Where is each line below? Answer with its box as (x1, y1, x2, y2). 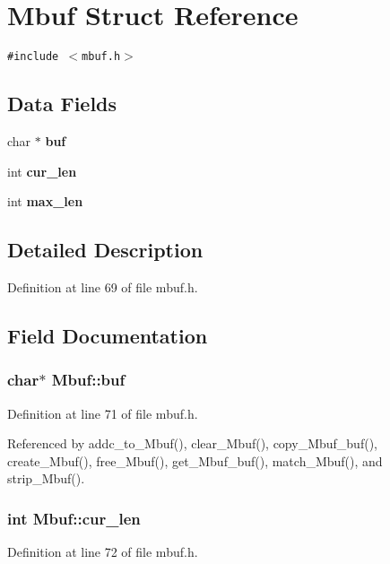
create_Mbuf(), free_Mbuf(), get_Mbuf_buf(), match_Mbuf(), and (7, 451, 383, 470)
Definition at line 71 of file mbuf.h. (7, 403, 198, 422)
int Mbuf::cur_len (7, 507, 141, 529)
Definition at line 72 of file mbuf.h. (7, 542, 198, 561)
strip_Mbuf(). (7, 469, 85, 488)
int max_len (7, 192, 83, 211)
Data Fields (7, 90, 117, 117)
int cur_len (7, 161, 77, 180)
